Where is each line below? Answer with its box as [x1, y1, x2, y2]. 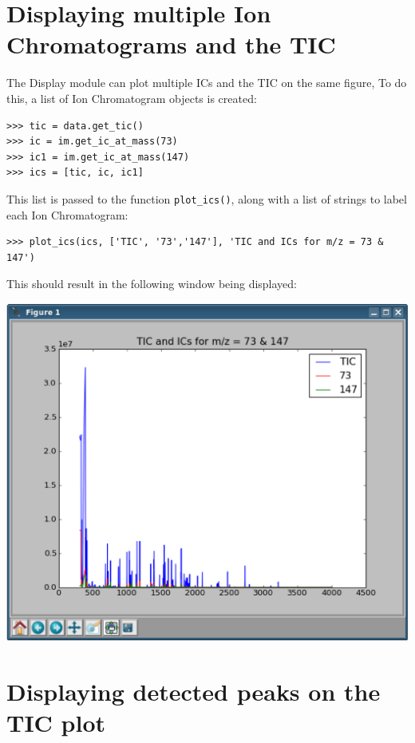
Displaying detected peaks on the [6, 674, 381, 707]
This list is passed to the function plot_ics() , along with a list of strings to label [6, 190, 407, 207]
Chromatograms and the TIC [6, 28, 336, 61]
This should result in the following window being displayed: [6, 275, 297, 292]
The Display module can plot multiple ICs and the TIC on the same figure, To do [6, 74, 407, 91]
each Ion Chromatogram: [6, 206, 128, 223]
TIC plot [6, 706, 106, 739]
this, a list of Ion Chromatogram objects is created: [6, 89, 257, 106]
